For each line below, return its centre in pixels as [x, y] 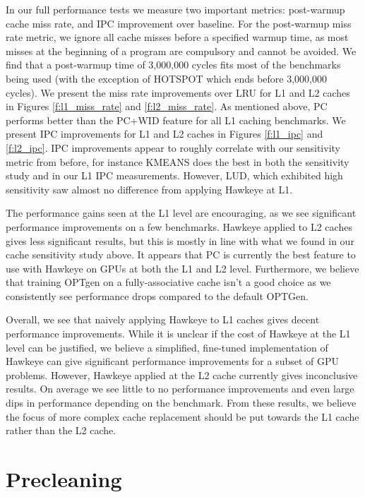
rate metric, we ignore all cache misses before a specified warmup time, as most [177, 37]
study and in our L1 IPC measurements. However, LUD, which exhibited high [174, 175]
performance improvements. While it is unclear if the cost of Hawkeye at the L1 [178, 334]
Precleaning [64, 479]
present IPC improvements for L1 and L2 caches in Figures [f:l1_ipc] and [164, 134]
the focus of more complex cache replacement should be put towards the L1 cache [182, 416]
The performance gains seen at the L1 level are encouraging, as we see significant [181, 213]
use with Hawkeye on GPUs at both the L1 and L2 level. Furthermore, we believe [182, 268]
